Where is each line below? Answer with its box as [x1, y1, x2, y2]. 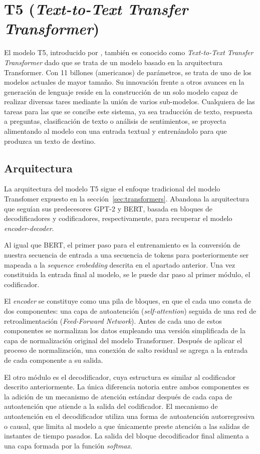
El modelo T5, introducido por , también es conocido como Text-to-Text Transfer [4, 47, 253, 58]
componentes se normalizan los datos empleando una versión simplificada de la [4, 325, 245, 336]
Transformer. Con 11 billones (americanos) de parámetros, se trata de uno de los [4, 67, 251, 77]
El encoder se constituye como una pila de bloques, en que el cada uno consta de [4, 296, 251, 306]
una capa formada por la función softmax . [4, 440, 132, 450]
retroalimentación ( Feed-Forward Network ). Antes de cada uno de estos [4, 315, 222, 326]
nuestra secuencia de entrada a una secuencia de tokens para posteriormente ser [4, 250, 249, 260]
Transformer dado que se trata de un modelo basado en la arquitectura [4, 57, 223, 67]
